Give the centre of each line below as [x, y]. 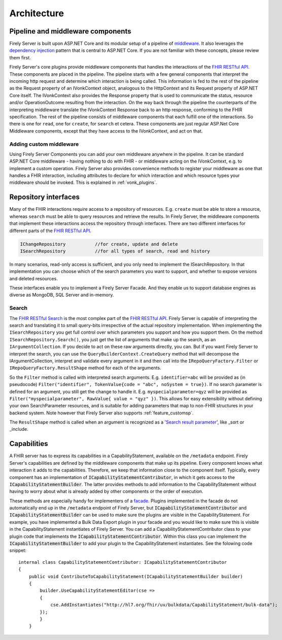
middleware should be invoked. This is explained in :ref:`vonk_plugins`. [83, 182]
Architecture [37, 13]
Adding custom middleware [44, 144]
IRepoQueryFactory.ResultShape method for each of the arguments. [85, 368]
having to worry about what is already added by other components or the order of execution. [106, 491]
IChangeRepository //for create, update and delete [99, 244]
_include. [19, 429]
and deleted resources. [33, 278]
